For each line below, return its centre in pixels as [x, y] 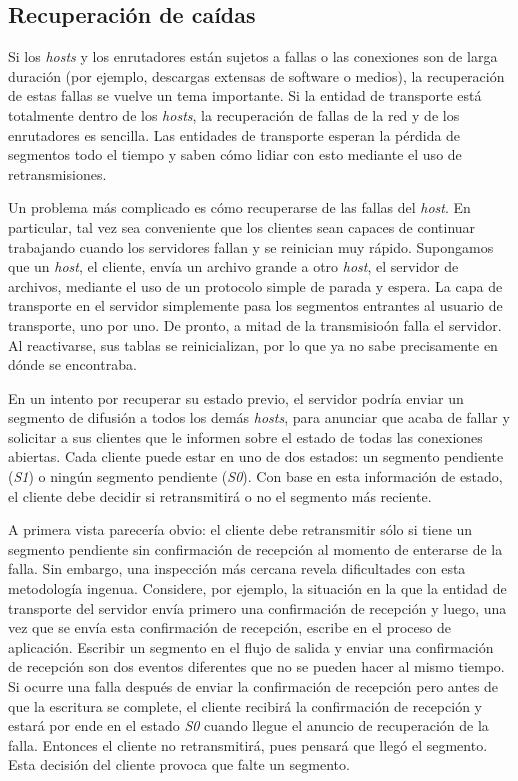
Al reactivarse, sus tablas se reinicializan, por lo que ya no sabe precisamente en [253, 344]
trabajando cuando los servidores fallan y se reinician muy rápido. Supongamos [251, 246]
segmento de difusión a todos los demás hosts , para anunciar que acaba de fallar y [259, 417]
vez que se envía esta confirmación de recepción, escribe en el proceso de [229, 627]
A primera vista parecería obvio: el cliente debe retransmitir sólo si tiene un [240, 529]
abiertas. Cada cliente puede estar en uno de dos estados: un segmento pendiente [256, 456]
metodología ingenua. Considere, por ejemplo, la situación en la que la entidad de [257, 588]
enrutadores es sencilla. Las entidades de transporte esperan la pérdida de [234, 134]
